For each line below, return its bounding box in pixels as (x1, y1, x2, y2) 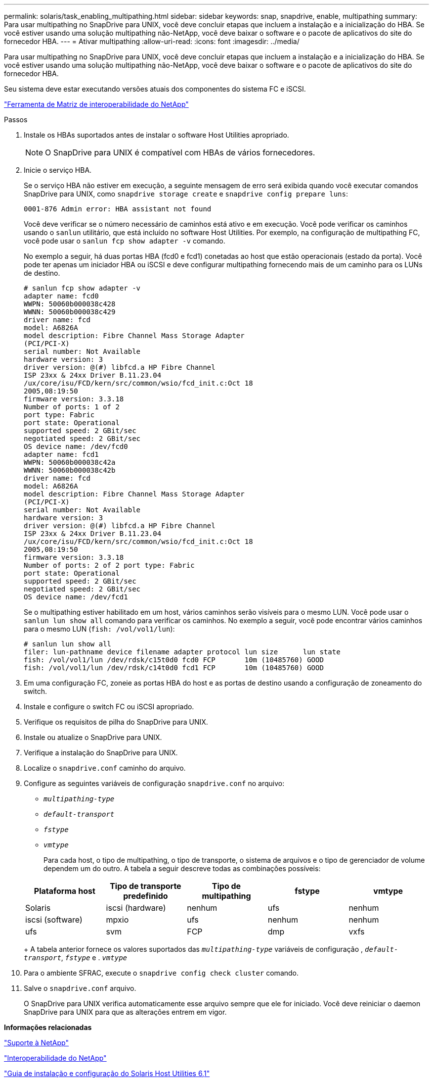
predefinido (123, 891, 168, 901)
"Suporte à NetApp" (4, 1038, 69, 1047)
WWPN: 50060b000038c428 (24, 300, 116, 308)
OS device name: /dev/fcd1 (24, 593, 128, 601)
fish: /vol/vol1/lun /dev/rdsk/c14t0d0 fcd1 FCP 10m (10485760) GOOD (24, 664, 324, 672)
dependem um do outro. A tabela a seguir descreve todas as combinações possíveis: (43, 864, 321, 873)
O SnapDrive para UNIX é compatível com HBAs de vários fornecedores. (45, 147, 315, 157)
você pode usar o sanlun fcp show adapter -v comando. (24, 237, 225, 245)
